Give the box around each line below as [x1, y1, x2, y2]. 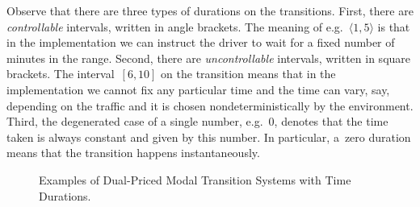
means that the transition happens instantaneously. [6, 144, 260, 161]
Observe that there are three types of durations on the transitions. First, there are [6, 2, 414, 19]
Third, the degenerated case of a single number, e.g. [6, 113, 263, 130]
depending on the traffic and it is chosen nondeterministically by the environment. [6, 97, 414, 114]
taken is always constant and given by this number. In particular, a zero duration [6, 128, 411, 145]
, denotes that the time [274, 113, 388, 130]
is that [377, 18, 410, 35]
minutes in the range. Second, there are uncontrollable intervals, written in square [6, 49, 411, 66]
